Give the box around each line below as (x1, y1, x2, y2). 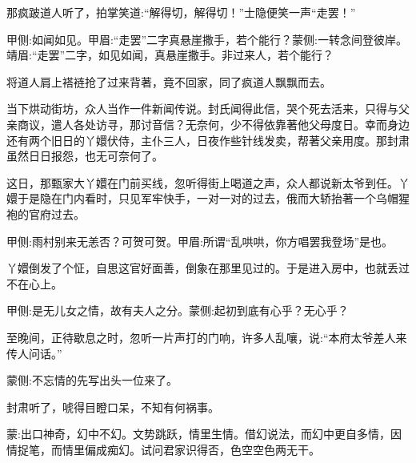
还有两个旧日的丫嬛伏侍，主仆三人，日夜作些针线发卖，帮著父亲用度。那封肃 (6, 131, 410, 148)
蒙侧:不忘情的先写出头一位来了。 (6, 372, 178, 389)
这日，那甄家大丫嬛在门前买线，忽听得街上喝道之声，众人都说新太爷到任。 (6, 174, 398, 191)
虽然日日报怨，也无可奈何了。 (6, 147, 163, 164)
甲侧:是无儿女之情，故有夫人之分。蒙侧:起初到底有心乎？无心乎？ (6, 302, 349, 319)
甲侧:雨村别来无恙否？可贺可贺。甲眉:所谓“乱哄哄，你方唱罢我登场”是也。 (6, 232, 393, 249)
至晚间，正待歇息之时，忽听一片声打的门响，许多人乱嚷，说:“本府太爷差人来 (6, 328, 407, 345)
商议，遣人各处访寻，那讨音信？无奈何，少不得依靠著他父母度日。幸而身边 (17, 115, 410, 132)
